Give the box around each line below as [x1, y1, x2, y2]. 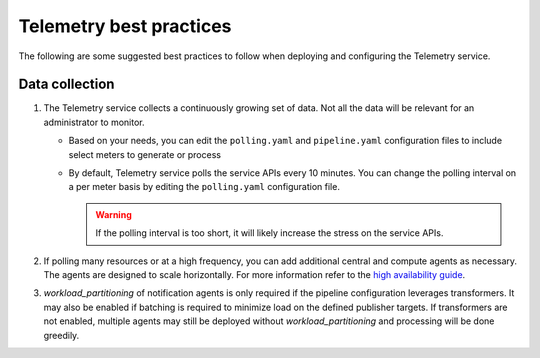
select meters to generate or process [68, 148, 222, 160]
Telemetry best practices [18, 15, 232, 37]
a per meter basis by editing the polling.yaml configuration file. [68, 181, 340, 193]
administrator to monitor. [43, 116, 145, 128]
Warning [95, 208, 132, 220]
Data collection [18, 76, 115, 93]
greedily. [43, 329, 80, 341]
